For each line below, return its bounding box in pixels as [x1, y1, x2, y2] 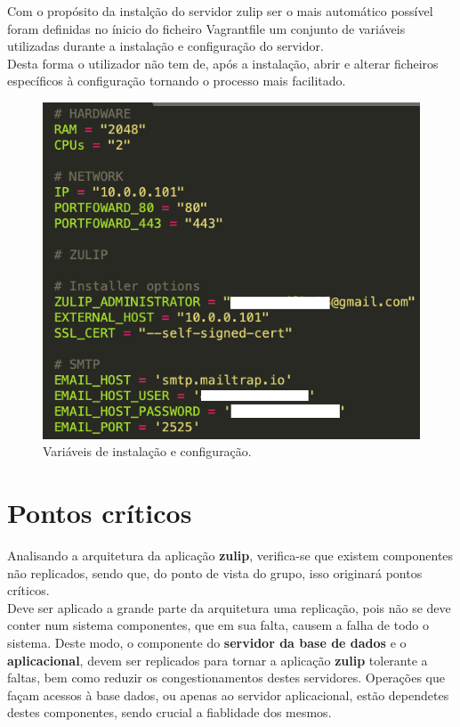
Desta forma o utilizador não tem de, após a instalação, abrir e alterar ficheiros [7, 53, 439, 72]
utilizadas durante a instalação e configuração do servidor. [7, 37, 324, 55]
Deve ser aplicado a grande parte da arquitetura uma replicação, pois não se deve [7, 598, 451, 617]
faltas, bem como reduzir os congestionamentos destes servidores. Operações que [7, 668, 445, 687]
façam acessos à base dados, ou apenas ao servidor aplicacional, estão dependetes [7, 685, 449, 704]
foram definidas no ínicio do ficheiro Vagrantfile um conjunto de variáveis [7, 19, 406, 37]
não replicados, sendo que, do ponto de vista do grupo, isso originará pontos [7, 563, 423, 582]
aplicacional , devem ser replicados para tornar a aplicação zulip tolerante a [7, 650, 428, 669]
